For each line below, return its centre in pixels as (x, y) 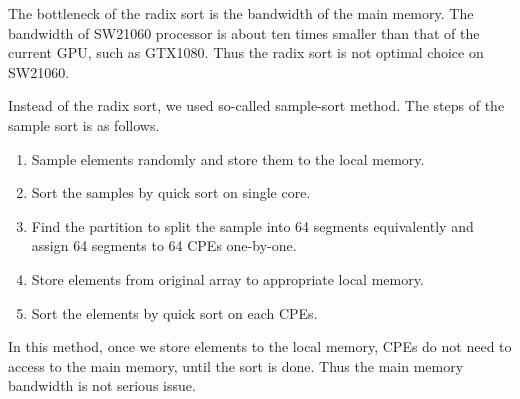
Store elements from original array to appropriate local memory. (227, 278)
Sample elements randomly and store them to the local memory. (228, 158)
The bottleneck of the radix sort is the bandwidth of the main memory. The (241, 13)
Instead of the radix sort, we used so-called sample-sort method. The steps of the (256, 105)
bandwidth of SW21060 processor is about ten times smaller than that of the (244, 32)
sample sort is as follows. (84, 124)
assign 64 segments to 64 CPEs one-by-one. (164, 245)
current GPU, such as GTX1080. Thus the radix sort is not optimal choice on (246, 52)
